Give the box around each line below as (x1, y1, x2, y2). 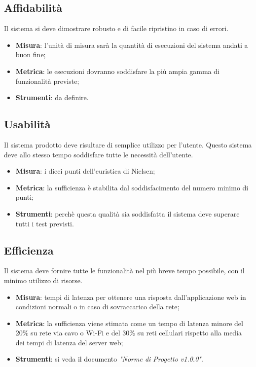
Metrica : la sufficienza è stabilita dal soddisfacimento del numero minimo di (15, 182, 249, 192)
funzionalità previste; (15, 75, 79, 86)
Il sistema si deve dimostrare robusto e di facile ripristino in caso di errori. (4, 23, 229, 34)
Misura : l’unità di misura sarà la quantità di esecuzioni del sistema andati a (15, 39, 248, 50)
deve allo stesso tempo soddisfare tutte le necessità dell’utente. (4, 149, 193, 159)
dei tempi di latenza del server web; (15, 337, 123, 347)
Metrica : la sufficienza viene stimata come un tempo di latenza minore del (15, 318, 243, 328)
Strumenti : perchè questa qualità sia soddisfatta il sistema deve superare (15, 208, 240, 219)
